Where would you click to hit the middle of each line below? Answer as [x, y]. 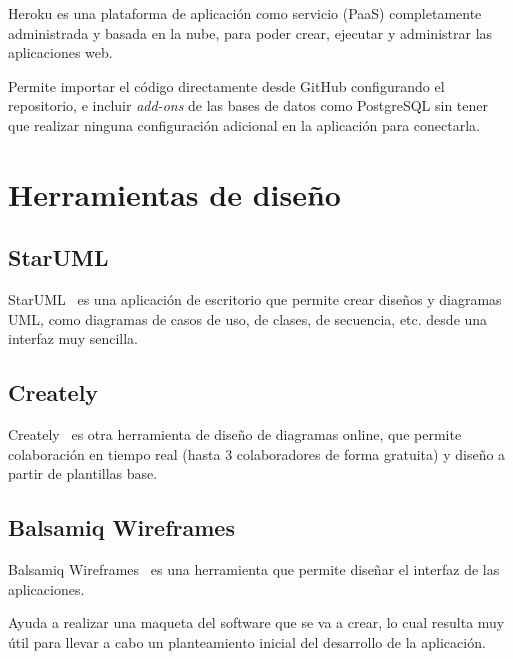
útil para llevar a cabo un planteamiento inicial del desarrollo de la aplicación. [247, 641]
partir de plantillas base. [83, 473]
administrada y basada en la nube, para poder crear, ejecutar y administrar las [250, 32]
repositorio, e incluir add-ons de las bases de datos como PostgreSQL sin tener [248, 105]
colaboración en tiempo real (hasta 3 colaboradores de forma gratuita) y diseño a [257, 453]
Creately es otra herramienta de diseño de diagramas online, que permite [235, 434]
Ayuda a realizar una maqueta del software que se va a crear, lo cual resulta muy [256, 622]
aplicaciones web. [60, 52]
